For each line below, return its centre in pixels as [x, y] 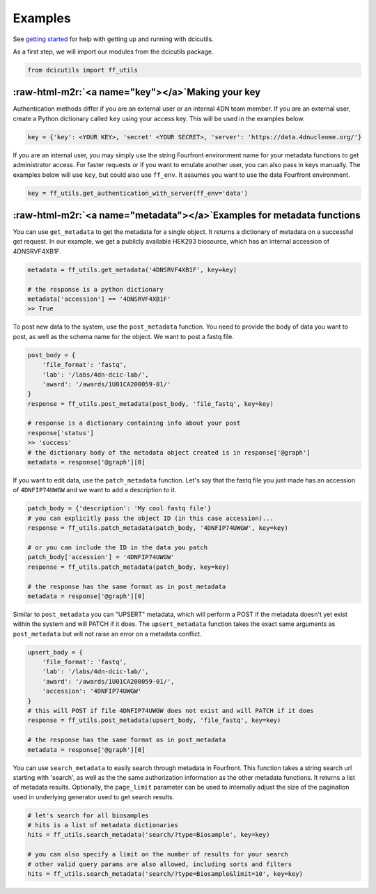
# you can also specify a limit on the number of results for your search [158, 854]
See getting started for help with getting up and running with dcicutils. [113, 39]
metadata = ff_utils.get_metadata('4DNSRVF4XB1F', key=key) [132, 269]
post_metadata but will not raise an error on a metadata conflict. [107, 634]
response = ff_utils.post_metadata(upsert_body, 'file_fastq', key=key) [154, 720]
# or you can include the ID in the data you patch [118, 547]
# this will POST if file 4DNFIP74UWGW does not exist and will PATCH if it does [171, 711]
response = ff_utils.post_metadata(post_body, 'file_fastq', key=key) [151, 403]
